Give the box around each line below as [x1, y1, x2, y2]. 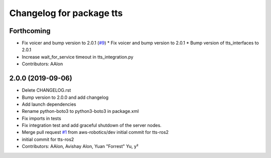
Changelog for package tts [9, 8, 123, 19]
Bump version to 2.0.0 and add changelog [22, 94, 109, 100]
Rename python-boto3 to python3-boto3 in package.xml [22, 108, 139, 114]
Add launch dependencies [22, 101, 76, 107]
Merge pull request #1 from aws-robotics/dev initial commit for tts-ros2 [22, 129, 169, 135]
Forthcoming [9, 27, 51, 35]
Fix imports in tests [22, 115, 61, 121]
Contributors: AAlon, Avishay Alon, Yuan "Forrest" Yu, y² [22, 143, 139, 149]
